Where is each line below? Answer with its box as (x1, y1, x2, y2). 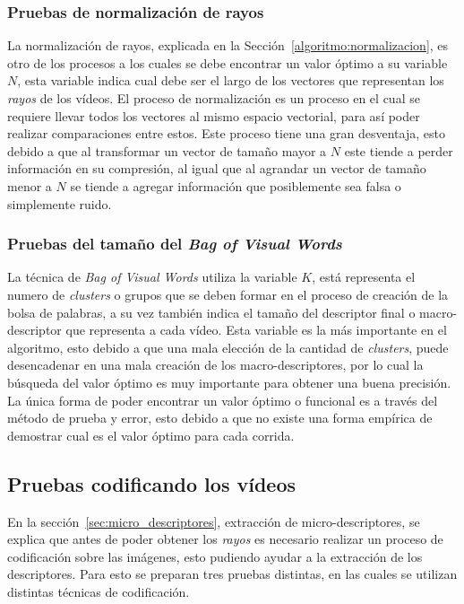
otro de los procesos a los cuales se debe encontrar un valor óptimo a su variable (7, 53, 448, 72)
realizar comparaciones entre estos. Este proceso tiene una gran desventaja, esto (7, 124, 445, 143)
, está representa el (312, 267, 416, 286)
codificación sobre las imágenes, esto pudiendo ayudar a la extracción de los (7, 547, 423, 565)
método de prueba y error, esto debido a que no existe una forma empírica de (7, 408, 433, 427)
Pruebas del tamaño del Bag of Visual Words (7, 232, 342, 255)
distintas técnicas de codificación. (7, 582, 190, 600)
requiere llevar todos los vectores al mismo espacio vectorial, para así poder (7, 106, 420, 125)
